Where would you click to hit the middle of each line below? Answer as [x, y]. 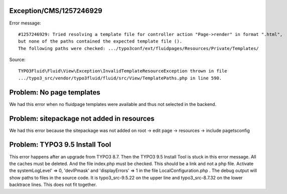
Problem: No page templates [55, 92]
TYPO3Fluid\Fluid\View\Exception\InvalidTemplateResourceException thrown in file [123, 71]
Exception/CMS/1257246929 [56, 11]
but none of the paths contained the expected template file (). [100, 41]
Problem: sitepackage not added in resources [82, 118]
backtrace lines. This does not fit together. [53, 184]
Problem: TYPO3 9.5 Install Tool [60, 145]
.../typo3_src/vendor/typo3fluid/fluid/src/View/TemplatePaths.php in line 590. [120, 78]
